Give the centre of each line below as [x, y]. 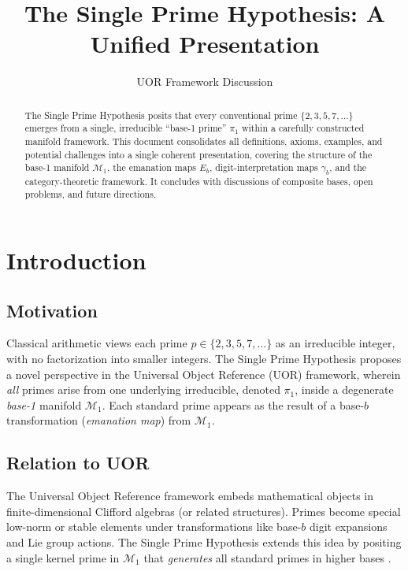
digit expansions [348, 527]
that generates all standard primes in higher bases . [267, 557]
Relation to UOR [78, 463]
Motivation [52, 310]
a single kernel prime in [63, 557]
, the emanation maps [151, 167]
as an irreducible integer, [335, 343]
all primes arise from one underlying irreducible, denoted [143, 389]
